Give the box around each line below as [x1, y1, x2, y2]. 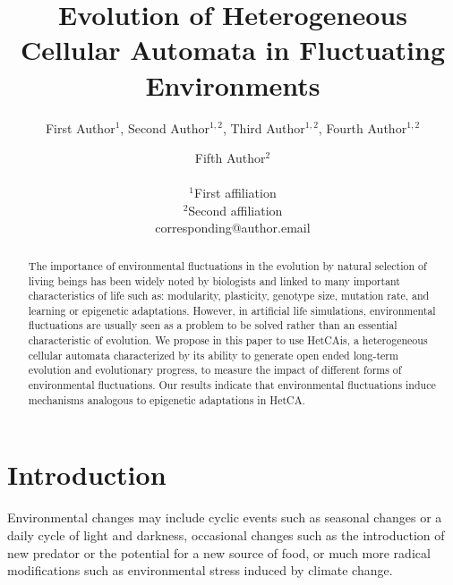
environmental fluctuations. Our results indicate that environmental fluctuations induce [28, 377, 436, 393]
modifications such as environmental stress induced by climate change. [7, 561, 393, 580]
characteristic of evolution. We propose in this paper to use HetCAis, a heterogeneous [28, 333, 428, 348]
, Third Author [222, 118, 305, 137]
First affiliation [193, 183, 277, 202]
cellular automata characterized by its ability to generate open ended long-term [28, 347, 398, 362]
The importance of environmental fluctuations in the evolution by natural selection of [28, 258, 427, 273]
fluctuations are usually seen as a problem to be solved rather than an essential [28, 318, 397, 333]
